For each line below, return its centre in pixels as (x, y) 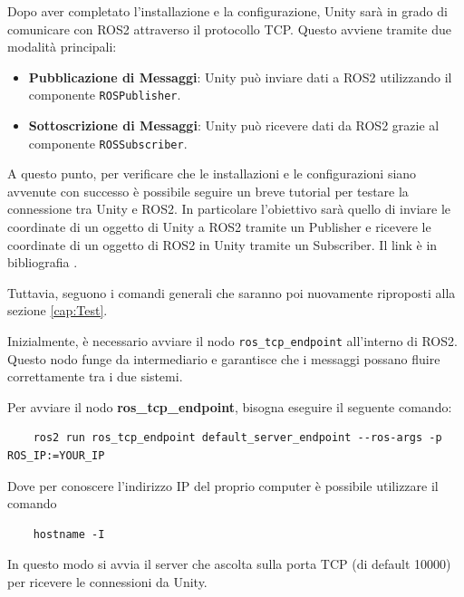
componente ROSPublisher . (105, 95)
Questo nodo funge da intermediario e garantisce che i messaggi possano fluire (224, 358)
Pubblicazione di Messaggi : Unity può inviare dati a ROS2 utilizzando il (240, 77)
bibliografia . (43, 262)
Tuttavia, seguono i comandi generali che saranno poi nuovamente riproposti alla (232, 292)
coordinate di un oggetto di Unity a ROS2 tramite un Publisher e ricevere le (219, 227)
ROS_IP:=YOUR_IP (56, 456)
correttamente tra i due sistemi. (95, 376)
